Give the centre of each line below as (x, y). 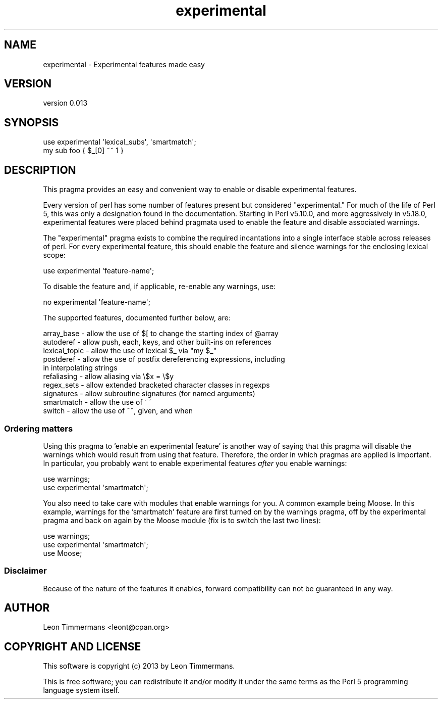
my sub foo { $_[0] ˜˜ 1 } (83, 151)
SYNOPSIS (32, 122)
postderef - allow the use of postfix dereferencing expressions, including (164, 359)
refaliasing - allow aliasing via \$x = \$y (108, 377)
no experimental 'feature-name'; (97, 302)
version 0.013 (65, 103)
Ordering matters (39, 428)
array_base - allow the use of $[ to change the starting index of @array (161, 334)
